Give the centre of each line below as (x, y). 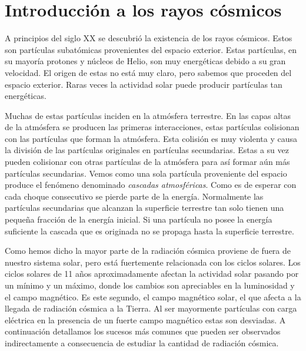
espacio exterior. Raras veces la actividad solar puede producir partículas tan (144, 84)
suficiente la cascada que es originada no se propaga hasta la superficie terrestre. (149, 231)
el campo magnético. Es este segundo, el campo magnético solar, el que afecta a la (153, 297)
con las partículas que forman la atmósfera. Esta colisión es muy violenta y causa (151, 138)
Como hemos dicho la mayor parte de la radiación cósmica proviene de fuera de (148, 251)
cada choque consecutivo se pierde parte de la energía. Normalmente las (134, 196)
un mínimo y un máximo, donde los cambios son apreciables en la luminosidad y (150, 285)
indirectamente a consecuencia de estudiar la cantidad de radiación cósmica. (142, 342)
